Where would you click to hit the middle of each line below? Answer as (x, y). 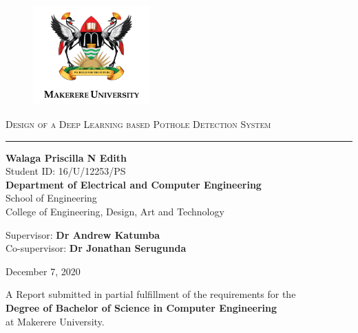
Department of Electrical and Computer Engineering (134, 184)
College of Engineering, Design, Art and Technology (115, 211)
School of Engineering (51, 198)
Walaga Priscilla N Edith (66, 157)
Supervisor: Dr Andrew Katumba (83, 234)
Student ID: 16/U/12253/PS (66, 171)
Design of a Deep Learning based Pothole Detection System (138, 124)
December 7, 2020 (43, 271)
